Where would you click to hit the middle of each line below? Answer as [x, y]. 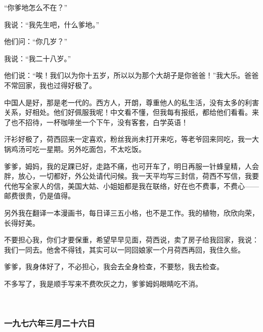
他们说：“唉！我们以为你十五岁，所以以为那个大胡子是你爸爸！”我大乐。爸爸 [131, 75]
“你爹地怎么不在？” [36, 7]
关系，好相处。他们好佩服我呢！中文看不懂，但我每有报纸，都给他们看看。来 [131, 112]
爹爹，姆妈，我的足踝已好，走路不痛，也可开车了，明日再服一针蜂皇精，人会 [131, 166]
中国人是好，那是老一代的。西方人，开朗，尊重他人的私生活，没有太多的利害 [131, 102]
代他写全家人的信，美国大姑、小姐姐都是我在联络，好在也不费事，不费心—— [131, 185]
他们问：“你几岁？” [36, 41]
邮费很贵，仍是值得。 [39, 196]
